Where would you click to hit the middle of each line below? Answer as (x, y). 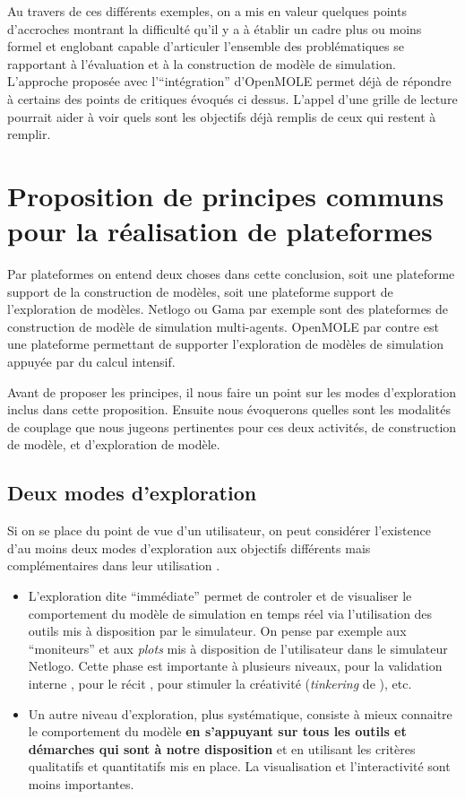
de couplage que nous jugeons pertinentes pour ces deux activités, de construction (232, 426)
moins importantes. (81, 783)
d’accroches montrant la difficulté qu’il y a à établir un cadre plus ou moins (215, 28)
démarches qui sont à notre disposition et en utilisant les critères (222, 748)
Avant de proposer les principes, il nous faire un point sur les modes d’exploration (232, 391)
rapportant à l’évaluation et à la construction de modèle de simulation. (202, 63)
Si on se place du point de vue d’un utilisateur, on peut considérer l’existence (219, 530)
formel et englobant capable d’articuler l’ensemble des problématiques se (206, 46)
